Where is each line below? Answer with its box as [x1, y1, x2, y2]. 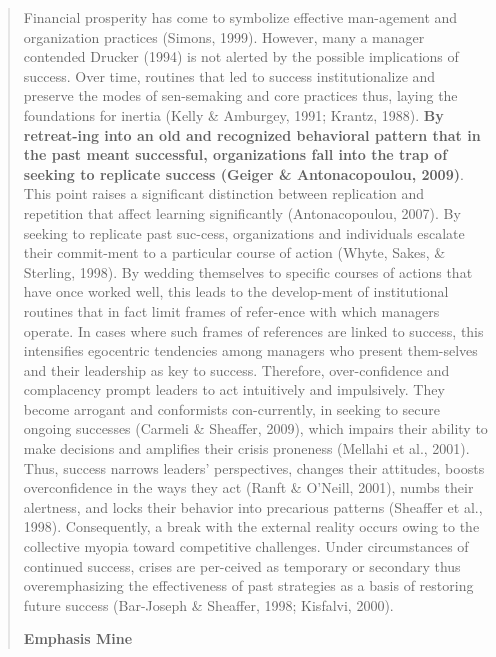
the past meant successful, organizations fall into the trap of [23, 144, 448, 165]
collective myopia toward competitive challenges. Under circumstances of [23, 536, 469, 557]
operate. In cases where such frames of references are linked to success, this [23, 320, 484, 341]
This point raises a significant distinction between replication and [23, 183, 425, 204]
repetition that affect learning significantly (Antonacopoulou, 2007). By [23, 202, 461, 223]
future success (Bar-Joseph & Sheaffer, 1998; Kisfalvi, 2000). [23, 594, 394, 615]
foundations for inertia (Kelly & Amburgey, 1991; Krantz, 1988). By [23, 104, 444, 125]
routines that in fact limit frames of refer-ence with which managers [23, 300, 440, 321]
